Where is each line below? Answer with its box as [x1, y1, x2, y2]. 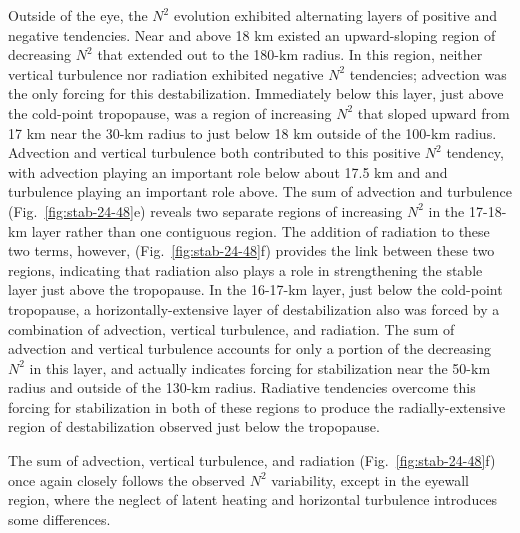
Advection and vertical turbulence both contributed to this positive [8, 142, 421, 163]
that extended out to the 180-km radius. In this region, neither [97, 44, 483, 65]
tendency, [446, 142, 504, 163]
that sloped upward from [357, 102, 510, 123]
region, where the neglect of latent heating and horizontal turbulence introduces [8, 489, 498, 510]
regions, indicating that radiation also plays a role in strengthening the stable [8, 259, 483, 280]
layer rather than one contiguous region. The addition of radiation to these [31, 220, 490, 241]
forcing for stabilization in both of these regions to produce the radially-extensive [8, 396, 506, 417]
